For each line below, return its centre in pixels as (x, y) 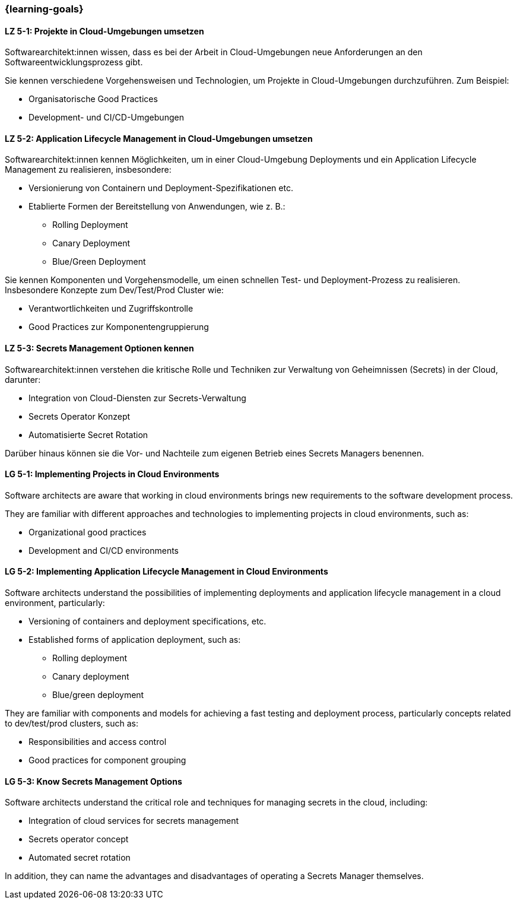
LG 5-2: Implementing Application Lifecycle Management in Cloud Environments (166, 572)
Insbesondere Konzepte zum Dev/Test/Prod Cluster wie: (114, 290)
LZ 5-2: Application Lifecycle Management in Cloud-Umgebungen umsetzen (159, 138)
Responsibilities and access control (98, 742)
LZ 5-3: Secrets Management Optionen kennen (99, 348)
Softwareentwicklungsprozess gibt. (74, 62)
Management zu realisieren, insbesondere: (88, 170)
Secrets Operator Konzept (80, 416)
